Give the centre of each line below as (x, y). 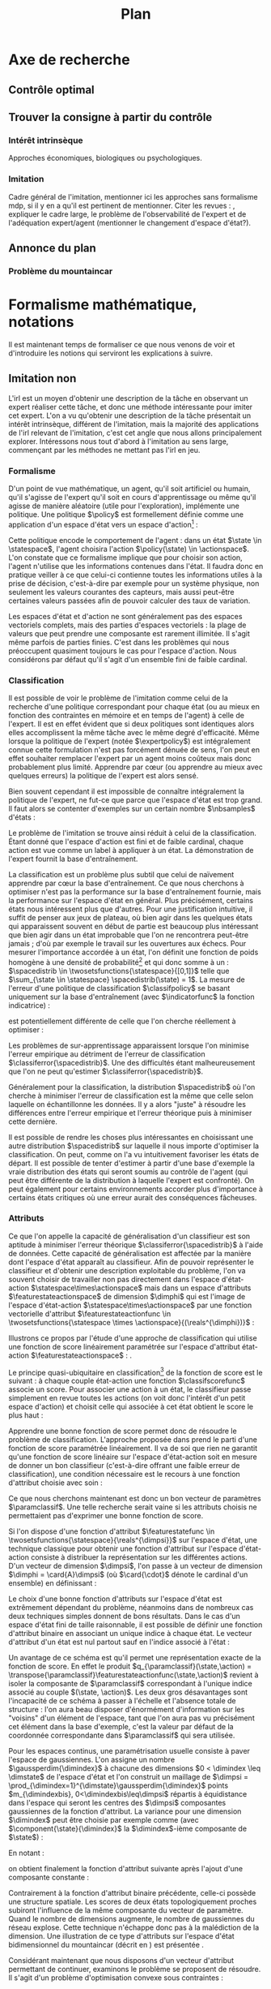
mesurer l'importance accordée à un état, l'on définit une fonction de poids (133, 952)
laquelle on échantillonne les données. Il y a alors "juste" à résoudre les (127, 1104)
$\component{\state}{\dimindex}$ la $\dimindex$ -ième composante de (128, 1829)
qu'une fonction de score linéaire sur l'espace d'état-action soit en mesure (133, 1457)
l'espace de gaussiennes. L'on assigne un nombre (92, 1760)
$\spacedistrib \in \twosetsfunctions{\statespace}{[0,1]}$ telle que (119, 971)
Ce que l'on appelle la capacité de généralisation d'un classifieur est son (129, 1236)
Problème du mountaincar (61, 271)
